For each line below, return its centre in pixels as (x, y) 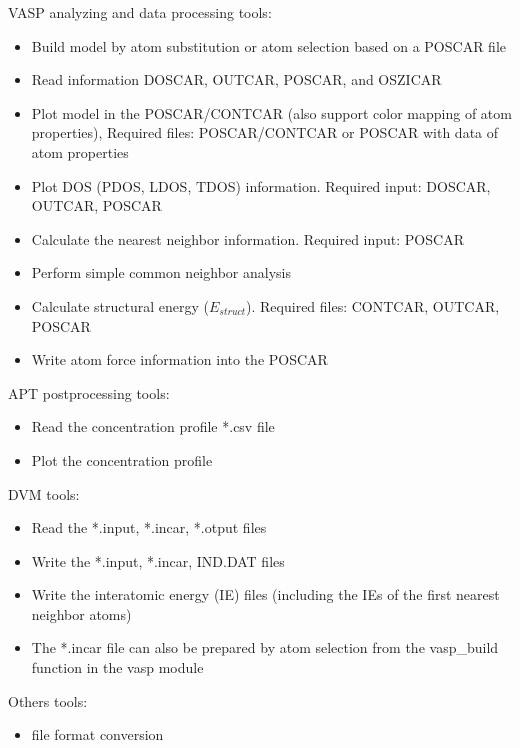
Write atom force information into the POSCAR (179, 359)
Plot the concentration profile (122, 459)
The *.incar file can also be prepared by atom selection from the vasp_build (265, 647)
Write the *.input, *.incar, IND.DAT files (158, 560)
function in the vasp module (117, 667)
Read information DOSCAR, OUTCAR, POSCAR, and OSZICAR (236, 79)
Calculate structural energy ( (120, 305)
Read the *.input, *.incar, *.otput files (149, 527)
